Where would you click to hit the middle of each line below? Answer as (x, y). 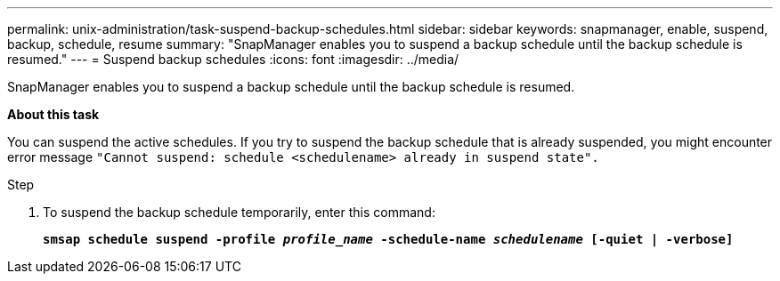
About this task (53, 114)
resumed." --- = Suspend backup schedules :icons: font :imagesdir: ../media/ (233, 59)
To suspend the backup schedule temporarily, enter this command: (239, 212)
